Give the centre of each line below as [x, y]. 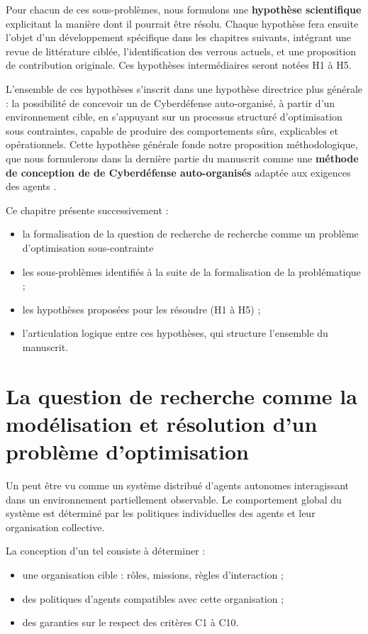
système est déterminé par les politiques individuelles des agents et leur [161, 513]
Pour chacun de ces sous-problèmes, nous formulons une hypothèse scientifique [184, 9]
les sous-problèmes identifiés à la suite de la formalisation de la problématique [191, 271]
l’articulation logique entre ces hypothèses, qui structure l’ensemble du [175, 333]
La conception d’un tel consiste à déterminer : [106, 551]
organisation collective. [55, 527]
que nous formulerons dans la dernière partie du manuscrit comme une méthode [182, 158]
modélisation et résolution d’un [162, 423]
